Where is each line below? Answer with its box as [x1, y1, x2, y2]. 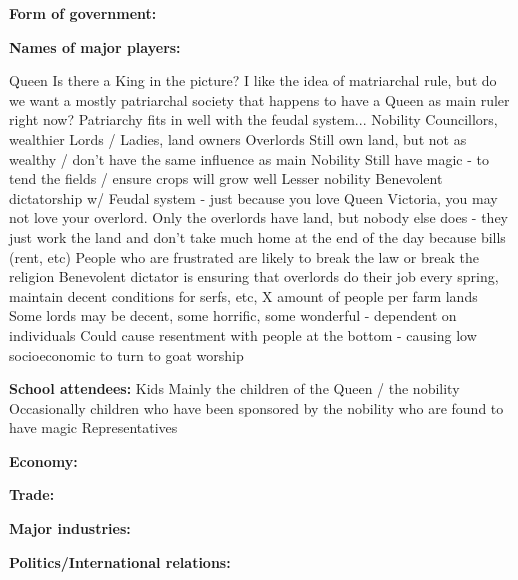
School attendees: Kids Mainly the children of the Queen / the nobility [9, 378, 460, 399]
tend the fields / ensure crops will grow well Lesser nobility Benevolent [9, 168, 443, 189]
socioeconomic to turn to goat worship [9, 344, 244, 365]
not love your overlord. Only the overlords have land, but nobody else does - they [9, 207, 508, 228]
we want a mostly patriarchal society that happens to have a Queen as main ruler [9, 89, 510, 110]
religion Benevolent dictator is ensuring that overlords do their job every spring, [9, 266, 499, 287]
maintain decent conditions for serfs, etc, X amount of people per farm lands [9, 285, 478, 306]
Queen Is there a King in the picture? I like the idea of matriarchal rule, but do [9, 70, 497, 91]
